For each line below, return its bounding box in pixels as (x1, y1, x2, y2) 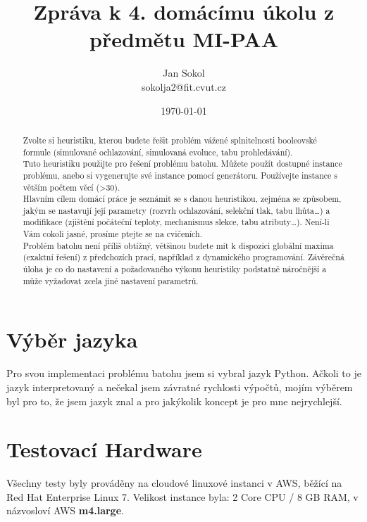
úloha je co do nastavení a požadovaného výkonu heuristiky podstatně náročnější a (23, 263, 327, 275)
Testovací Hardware (6, 435, 202, 464)
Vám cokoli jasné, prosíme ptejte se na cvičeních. (23, 228, 202, 240)
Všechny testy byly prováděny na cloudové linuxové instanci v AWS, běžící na (6, 476, 342, 490)
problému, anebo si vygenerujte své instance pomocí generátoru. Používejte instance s (23, 169, 337, 181)
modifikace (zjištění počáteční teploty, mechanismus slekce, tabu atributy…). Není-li (23, 216, 330, 228)
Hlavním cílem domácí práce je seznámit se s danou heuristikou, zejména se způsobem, (23, 193, 342, 205)
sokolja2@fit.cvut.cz (142, 79, 226, 94)
